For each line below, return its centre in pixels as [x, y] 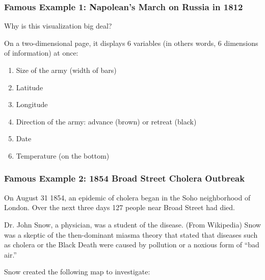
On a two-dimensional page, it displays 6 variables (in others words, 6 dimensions [131, 43]
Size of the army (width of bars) [66, 70]
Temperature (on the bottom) [63, 155]
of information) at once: [41, 53]
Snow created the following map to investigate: [77, 272]
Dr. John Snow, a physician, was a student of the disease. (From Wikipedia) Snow [132, 224]
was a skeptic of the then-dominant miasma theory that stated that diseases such [131, 234]
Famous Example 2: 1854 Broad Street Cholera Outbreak [125, 178]
